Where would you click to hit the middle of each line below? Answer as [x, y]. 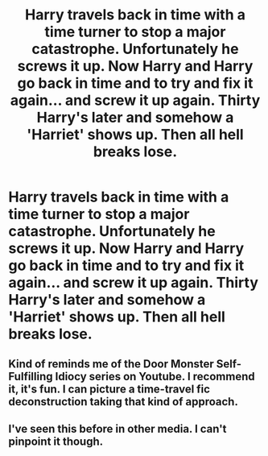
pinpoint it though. [56, 441]
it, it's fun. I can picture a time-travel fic [109, 389]
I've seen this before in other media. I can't [118, 429]
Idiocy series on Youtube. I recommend [155, 376]
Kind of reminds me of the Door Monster [111, 364]
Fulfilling [31, 376]
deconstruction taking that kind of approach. [124, 402]
